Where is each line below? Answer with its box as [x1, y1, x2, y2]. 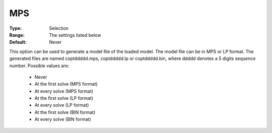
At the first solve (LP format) [34, 95, 93, 101]
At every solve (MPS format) [34, 88, 93, 94]
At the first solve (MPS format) [34, 81, 98, 87]
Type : [9, 25, 22, 31]
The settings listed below [49, 32, 101, 38]
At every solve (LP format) [34, 102, 89, 108]
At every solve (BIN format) [34, 116, 91, 122]
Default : [9, 39, 27, 45]
